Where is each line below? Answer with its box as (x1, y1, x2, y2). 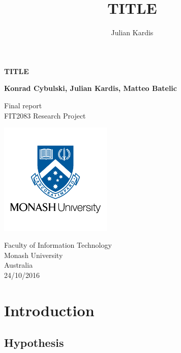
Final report (4, 100, 42, 110)
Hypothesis (4, 335, 64, 350)
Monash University (4, 249, 63, 260)
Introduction (4, 299, 95, 320)
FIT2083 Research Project (4, 110, 86, 121)
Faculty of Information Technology (4, 240, 112, 250)
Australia (4, 260, 33, 270)
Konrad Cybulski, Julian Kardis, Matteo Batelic (4, 83, 177, 93)
